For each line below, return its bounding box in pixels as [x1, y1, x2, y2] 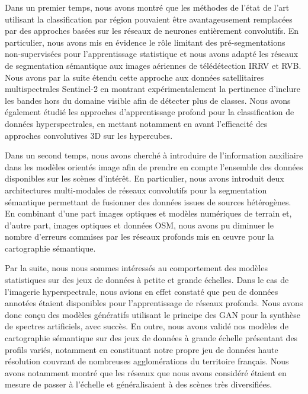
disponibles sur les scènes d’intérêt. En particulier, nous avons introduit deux [5, 172, 284, 185]
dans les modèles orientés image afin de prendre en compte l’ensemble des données [5, 160, 303, 173]
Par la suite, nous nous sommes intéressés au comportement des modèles [5, 262, 268, 274]
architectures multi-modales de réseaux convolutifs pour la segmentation [5, 183, 267, 196]
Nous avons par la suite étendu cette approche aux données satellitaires [5, 71, 264, 83]
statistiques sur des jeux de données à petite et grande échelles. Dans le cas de [5, 274, 289, 286]
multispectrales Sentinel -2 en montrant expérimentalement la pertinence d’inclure [5, 82, 300, 95]
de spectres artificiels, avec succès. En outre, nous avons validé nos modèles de [5, 320, 288, 332]
